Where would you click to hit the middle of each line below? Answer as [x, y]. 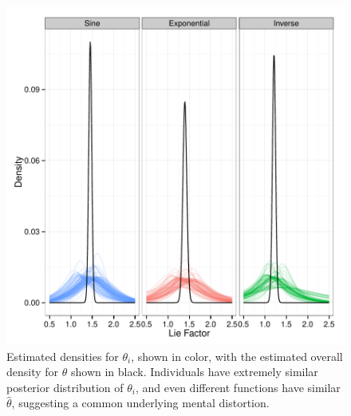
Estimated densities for [63, 356]
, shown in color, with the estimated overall [237, 356]
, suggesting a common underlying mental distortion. [140, 403]
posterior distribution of [65, 387]
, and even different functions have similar [238, 387]
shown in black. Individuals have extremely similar [194, 372]
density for [33, 372]
